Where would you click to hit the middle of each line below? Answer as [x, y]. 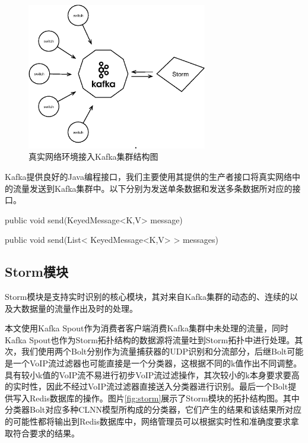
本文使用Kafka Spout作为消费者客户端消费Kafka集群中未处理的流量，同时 [147, 328]
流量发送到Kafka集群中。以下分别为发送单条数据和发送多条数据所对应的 [153, 188]
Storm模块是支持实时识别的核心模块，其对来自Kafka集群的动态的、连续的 [147, 297]
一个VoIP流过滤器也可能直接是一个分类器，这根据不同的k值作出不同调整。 [157, 363]
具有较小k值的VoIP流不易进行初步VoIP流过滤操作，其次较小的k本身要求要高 [152, 374]
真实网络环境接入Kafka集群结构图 [93, 156]
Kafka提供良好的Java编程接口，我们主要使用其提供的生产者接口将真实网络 [148, 176]
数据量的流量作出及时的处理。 [79, 308]
